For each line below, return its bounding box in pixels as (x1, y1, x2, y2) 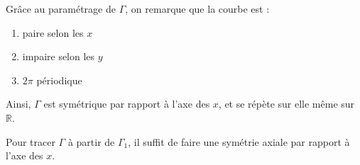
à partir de (67, 134, 115, 149)
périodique (36, 72, 82, 87)
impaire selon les (22, 49, 95, 64)
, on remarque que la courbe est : (125, 1, 270, 16)
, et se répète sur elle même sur (218, 96, 355, 111)
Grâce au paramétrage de (6, 1, 116, 16)
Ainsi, (6, 96, 31, 111)
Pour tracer (6, 134, 55, 149)
